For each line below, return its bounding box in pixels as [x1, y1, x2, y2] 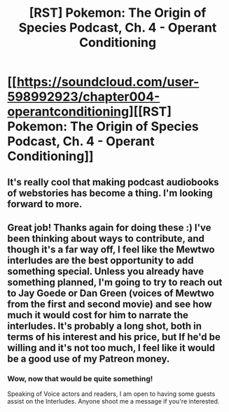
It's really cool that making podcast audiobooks [7, 176, 219, 188]
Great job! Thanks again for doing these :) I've [7, 222, 211, 234]
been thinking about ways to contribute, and [7, 232, 204, 244]
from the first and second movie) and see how [7, 298, 212, 310]
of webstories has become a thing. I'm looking [7, 187, 214, 199]
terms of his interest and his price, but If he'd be [7, 331, 221, 343]
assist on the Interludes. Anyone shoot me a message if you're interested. [7, 397, 220, 406]
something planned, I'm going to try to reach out [7, 276, 223, 288]
